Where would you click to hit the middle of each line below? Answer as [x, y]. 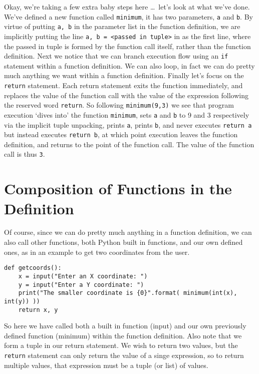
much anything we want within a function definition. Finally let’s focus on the [124, 75]
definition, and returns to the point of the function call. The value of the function [129, 144]
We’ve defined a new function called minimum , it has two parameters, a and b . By [128, 16]
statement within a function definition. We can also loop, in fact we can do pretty [129, 65]
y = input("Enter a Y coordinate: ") [81, 285]
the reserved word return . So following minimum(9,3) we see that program [119, 105]
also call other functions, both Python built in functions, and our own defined [123, 242]
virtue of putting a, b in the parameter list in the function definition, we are [122, 26]
